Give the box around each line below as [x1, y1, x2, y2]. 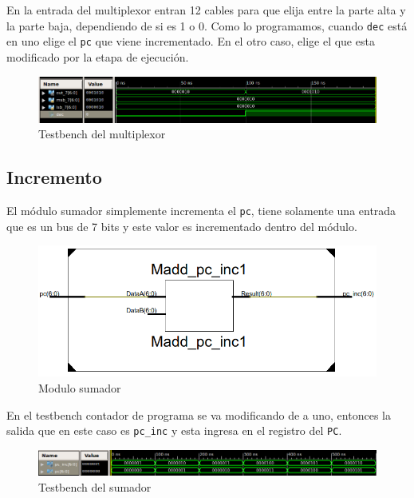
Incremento [6, 165, 102, 189]
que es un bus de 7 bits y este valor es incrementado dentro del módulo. [6, 217, 357, 234]
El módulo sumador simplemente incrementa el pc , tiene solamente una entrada [6, 201, 396, 218]
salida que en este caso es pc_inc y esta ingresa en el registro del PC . [6, 422, 342, 439]
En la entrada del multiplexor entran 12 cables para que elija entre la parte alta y [6, 2, 406, 18]
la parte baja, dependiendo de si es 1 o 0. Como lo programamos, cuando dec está [6, 17, 408, 34]
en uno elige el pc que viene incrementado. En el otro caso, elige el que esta [6, 33, 375, 50]
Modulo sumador [38, 380, 121, 396]
